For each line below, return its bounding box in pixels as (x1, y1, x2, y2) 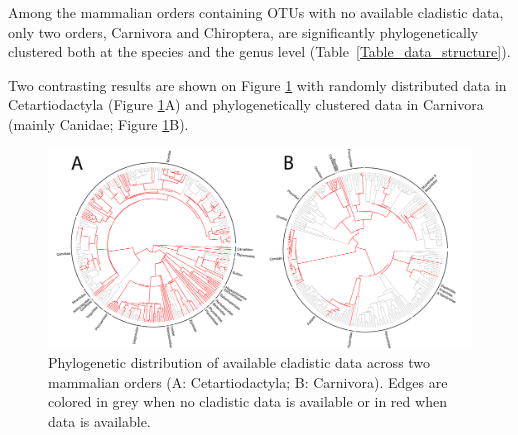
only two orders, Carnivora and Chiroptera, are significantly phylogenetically (8, 21, 479, 42)
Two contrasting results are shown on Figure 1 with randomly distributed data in (8, 74, 507, 95)
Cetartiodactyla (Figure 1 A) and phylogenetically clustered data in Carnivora (8, 94, 484, 115)
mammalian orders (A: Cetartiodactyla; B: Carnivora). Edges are (48, 371, 448, 392)
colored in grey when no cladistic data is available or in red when (48, 391, 447, 412)
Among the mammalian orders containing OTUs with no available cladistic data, (8, 2, 504, 22)
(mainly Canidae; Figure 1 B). (8, 113, 189, 134)
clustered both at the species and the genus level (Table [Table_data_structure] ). (8, 41, 511, 62)
